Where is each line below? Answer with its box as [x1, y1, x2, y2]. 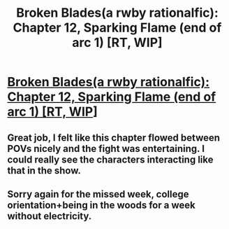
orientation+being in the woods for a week [7, 199, 195, 211]
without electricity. [7, 210, 92, 222]
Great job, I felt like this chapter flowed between [7, 132, 221, 144]
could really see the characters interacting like [7, 153, 214, 165]
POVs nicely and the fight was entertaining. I [7, 142, 205, 155]
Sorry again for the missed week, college [7, 188, 189, 200]
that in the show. [7, 165, 82, 176]
